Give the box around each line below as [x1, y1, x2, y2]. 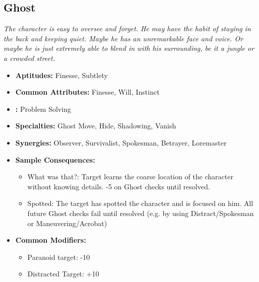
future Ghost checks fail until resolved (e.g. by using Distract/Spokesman [27, 207, 254, 218]
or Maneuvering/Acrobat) [27, 218, 107, 228]
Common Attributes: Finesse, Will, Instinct [15, 87, 160, 97]
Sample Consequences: [15, 154, 95, 165]
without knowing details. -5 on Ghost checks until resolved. [27, 181, 210, 191]
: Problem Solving [15, 103, 71, 114]
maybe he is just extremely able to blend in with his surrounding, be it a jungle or [4, 43, 254, 53]
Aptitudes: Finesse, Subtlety [15, 69, 108, 80]
